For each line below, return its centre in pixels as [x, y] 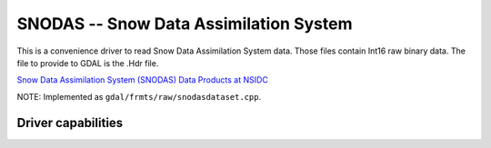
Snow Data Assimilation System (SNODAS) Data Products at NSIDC [142, 80]
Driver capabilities [70, 123]
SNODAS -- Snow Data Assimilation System [185, 24]
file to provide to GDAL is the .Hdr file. [88, 63]
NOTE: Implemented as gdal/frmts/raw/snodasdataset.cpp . [139, 96]
